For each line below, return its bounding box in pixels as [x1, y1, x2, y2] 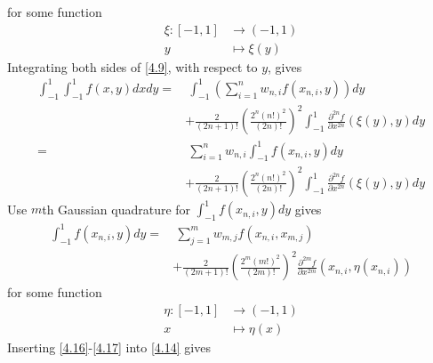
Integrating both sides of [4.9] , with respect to [7, 57, 258, 76]
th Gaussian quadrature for [42, 199, 191, 218]
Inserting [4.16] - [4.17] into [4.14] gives [7, 337, 211, 356]
